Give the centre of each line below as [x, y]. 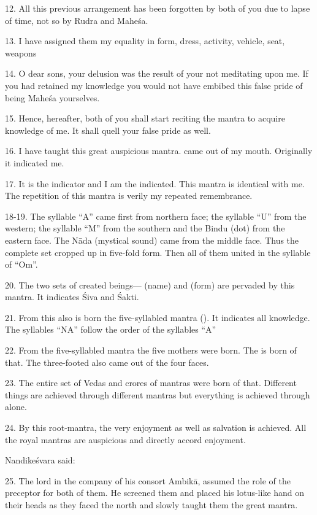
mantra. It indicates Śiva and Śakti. [72, 297]
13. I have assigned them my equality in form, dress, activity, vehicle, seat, [145, 41]
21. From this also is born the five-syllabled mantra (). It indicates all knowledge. [158, 317]
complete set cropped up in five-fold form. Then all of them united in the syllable [158, 252]
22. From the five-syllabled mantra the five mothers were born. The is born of [151, 350]
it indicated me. [35, 162]
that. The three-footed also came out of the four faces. [107, 362]
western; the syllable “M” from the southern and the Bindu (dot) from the [145, 228]
